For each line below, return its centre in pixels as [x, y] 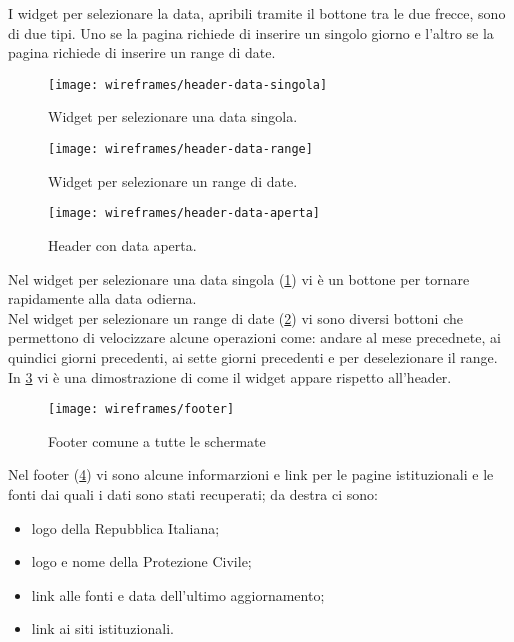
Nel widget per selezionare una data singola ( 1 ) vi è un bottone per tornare [239, 278]
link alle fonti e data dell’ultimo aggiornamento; [178, 594]
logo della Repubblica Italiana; [125, 527]
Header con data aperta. [122, 244]
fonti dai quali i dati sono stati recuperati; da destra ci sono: [193, 493]
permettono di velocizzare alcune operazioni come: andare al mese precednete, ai [254, 337]
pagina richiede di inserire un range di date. [142, 52]
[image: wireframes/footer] [141, 409]
